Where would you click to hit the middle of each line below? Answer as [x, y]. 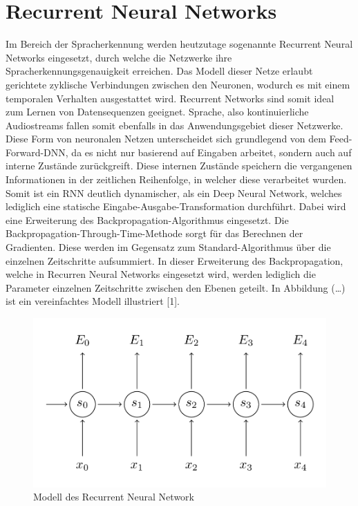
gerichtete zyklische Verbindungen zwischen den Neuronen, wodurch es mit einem [178, 84]
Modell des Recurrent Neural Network [114, 497]
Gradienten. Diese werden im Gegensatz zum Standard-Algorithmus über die [168, 247]
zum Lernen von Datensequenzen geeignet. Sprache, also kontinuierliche [157, 112]
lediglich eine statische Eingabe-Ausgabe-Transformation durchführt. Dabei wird [176, 206]
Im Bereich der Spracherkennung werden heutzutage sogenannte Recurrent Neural [179, 44]
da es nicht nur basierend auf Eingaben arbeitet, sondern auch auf [211, 152]
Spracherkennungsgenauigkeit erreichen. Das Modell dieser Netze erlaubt [159, 71]
